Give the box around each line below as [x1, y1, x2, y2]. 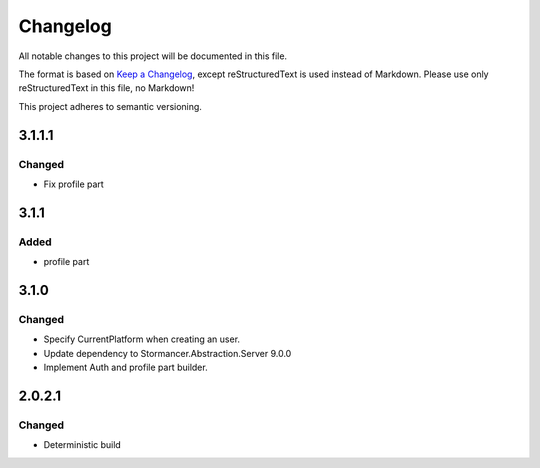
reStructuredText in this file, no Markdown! [18, 82, 195, 94]
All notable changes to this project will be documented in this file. [18, 50, 288, 62]
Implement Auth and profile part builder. [43, 361, 209, 373]
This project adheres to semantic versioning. [18, 100, 202, 112]
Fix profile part [43, 178, 104, 190]
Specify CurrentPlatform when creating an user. [43, 333, 240, 345]
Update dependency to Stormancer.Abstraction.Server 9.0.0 [43, 347, 292, 359]
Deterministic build [43, 439, 122, 451]
